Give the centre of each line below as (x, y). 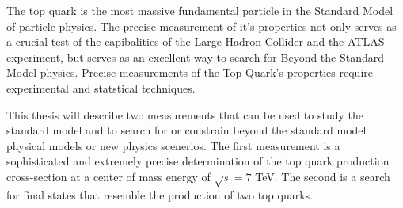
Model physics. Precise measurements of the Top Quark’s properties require (190, 72)
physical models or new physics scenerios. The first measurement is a (173, 145)
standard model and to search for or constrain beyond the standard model (186, 130)
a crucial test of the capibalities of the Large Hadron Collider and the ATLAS (196, 42)
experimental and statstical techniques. (101, 87)
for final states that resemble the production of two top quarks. (160, 194)
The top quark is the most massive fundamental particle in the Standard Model (200, 10)
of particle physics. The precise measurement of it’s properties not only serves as (201, 26)
